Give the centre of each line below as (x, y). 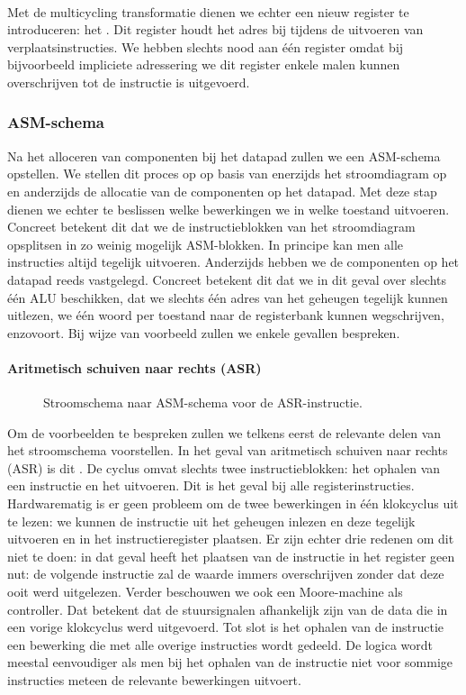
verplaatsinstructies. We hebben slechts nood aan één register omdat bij (206, 46)
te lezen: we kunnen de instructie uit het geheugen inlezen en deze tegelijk (211, 521)
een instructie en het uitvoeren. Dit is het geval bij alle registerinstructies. (211, 485)
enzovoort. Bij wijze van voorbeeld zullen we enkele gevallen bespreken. (204, 332)
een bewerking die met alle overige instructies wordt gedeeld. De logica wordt (220, 644)
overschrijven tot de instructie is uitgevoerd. (129, 82)
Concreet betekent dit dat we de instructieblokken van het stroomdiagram (211, 227)
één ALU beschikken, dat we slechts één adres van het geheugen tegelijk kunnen (228, 297)
